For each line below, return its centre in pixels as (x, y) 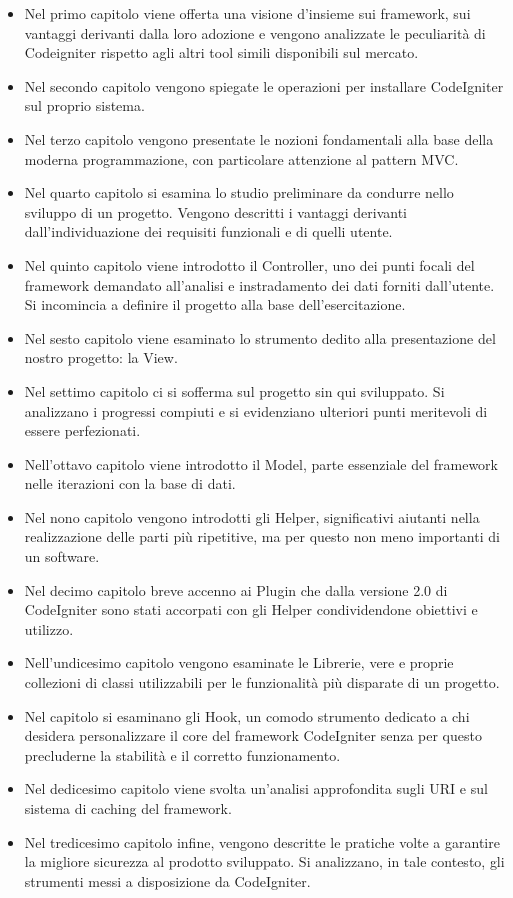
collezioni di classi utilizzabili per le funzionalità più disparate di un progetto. (262, 682)
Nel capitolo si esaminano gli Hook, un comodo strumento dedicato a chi (247, 715)
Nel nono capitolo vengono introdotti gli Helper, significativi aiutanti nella (252, 516)
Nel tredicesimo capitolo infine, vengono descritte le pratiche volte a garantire (262, 841)
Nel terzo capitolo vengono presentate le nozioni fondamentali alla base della (259, 138)
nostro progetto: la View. (101, 357)
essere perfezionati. (82, 430)
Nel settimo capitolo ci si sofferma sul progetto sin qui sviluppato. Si (234, 390)
